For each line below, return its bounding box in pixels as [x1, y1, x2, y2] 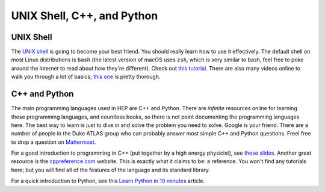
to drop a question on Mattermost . [11, 138, 96, 146]
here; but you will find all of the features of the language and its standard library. [11, 166, 211, 173]
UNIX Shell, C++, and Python [11, 9, 158, 22]
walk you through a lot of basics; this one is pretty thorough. [11, 73, 161, 81]
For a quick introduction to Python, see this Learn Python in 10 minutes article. [11, 178, 205, 185]
